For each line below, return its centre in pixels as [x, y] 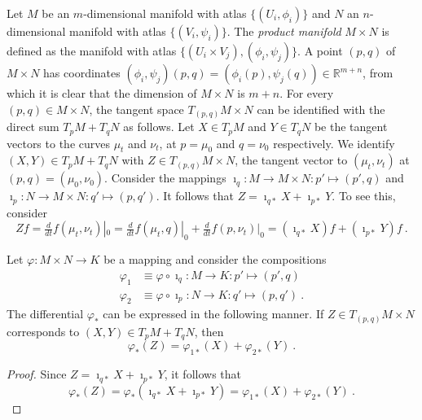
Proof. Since [37, 374]
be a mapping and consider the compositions [215, 259]
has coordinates [82, 72]
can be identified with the [321, 109]
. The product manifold [284, 31]
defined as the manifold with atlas [92, 50]
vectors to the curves [58, 143]
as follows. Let [159, 127]
